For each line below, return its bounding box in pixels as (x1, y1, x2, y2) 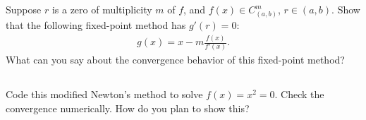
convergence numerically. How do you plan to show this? (6, 101, 250, 116)
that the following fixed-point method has (6, 18, 186, 32)
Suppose (6, 2, 42, 17)
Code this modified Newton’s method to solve (6, 87, 203, 102)
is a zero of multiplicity (51, 2, 152, 17)
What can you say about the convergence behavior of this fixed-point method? (6, 52, 345, 67)
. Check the (274, 87, 324, 102)
